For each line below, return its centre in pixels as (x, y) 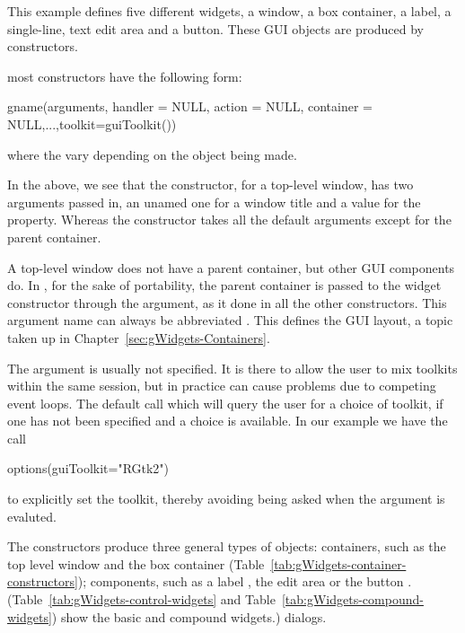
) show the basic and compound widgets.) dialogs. (189, 616)
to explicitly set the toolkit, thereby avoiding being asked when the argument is (226, 499)
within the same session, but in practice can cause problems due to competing (222, 386)
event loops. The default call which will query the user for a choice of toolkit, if (225, 403)
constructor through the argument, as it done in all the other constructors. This (227, 302)
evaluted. (32, 516)
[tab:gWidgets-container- (338, 563)
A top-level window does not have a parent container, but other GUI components (231, 267)
